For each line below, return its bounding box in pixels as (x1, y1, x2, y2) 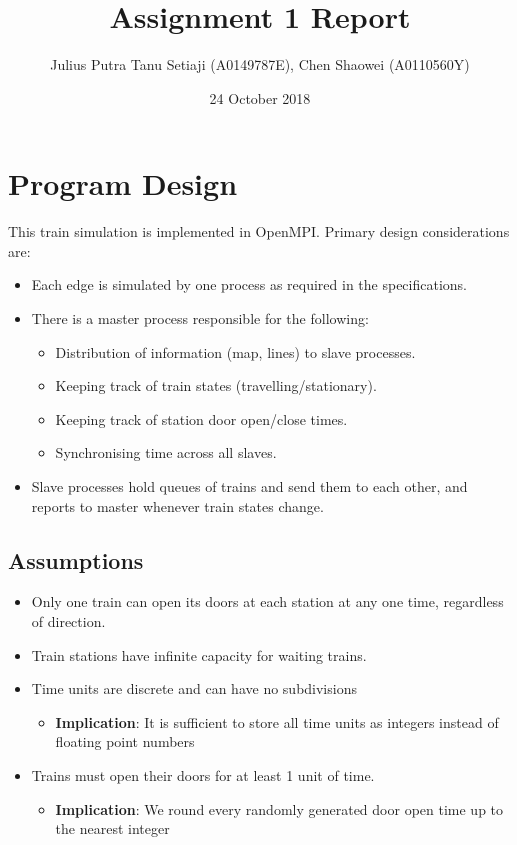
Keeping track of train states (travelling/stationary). (55, 375, 377, 396)
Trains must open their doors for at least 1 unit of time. (31, 764, 375, 785)
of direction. (31, 610, 106, 631)
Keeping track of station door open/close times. (55, 408, 348, 429)
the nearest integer (55, 818, 170, 839)
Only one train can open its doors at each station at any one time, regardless (31, 591, 504, 612)
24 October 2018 (209, 87, 311, 108)
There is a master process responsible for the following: (31, 308, 369, 329)
